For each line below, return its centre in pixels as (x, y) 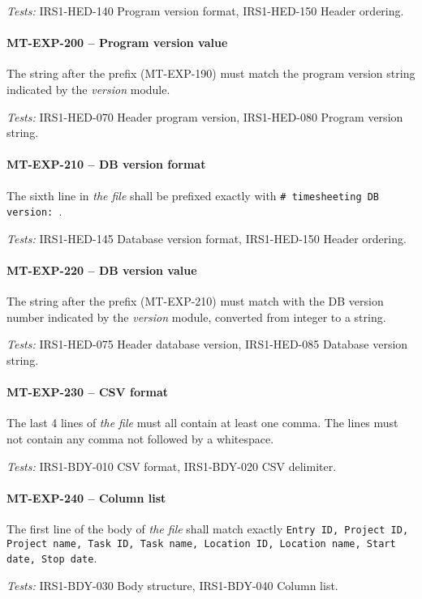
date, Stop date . (52, 558)
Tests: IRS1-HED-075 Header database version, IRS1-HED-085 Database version (207, 344)
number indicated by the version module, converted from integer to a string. (196, 317)
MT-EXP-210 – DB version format (106, 164)
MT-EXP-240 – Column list (86, 497)
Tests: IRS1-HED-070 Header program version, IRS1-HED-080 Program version (205, 116)
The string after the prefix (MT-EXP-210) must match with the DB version (195, 301)
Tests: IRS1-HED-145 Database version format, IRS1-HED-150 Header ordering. (207, 238)
